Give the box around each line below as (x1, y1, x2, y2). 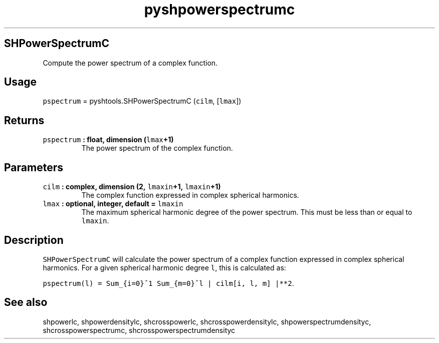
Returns (4, 114, 45, 127)
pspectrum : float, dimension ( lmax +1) (43, 135, 174, 144)
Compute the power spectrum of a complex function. (43, 58, 218, 67)
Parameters (4, 161, 63, 174)
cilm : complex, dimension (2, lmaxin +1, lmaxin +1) (43, 182, 221, 191)
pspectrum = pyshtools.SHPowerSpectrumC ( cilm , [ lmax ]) (43, 97, 242, 106)
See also (4, 296, 48, 309)
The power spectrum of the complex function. (81, 144, 233, 153)
